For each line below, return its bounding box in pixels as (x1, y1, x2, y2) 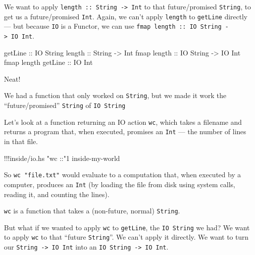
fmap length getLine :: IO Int (4, 57, 93, 67)
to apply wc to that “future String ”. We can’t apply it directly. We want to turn (4, 232, 249, 242)
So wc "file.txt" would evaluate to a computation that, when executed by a (4, 169, 241, 180)
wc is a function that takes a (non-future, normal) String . (4, 205, 180, 216)
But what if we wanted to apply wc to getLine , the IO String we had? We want (4, 222, 250, 232)
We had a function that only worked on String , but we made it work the (4, 90, 227, 101)
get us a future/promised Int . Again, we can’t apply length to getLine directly (4, 11, 248, 21)
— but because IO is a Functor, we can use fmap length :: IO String (4, 21, 222, 31)
